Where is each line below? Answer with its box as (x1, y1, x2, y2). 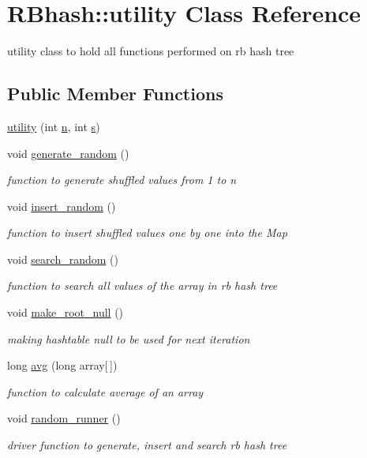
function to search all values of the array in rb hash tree (7, 277, 278, 294)
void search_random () (7, 250, 118, 267)
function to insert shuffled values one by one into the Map (7, 224, 287, 241)
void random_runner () (7, 410, 121, 426)
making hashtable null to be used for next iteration (7, 330, 250, 347)
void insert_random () (7, 197, 116, 214)
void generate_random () (7, 145, 129, 161)
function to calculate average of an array (7, 383, 204, 400)
